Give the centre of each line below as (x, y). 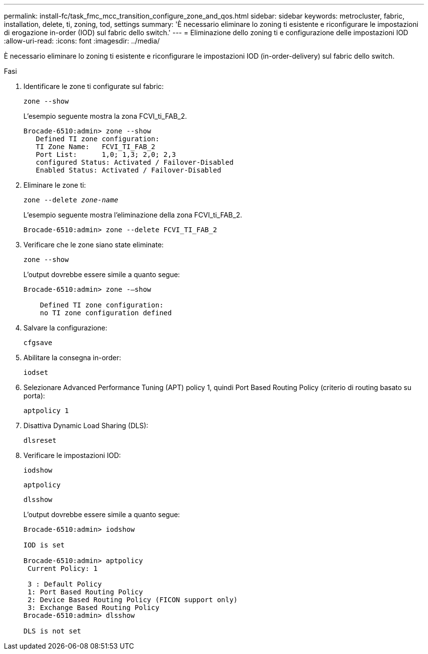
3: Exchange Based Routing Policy (94, 608)
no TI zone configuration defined (106, 313)
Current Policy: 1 (63, 568)
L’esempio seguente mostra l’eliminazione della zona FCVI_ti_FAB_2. (133, 215)
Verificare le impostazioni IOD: (72, 455)
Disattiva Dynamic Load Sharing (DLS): (86, 425)
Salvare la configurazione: (65, 328)
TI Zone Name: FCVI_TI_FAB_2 (96, 147)
